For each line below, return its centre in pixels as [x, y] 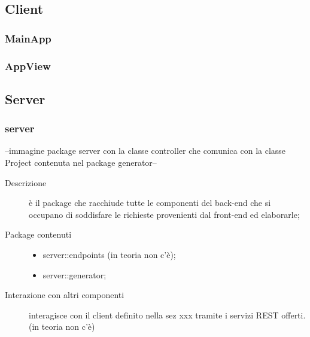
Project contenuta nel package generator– [81, 163]
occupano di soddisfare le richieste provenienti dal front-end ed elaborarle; [164, 214]
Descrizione [26, 182]
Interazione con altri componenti [65, 295]
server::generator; [75, 274]
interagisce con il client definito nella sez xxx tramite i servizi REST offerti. [167, 315]
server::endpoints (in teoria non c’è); [109, 255]
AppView [28, 66]
